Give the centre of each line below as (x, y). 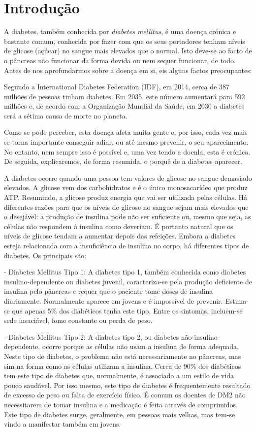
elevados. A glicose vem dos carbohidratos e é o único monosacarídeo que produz (126, 187)
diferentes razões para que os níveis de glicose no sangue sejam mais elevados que (126, 207)
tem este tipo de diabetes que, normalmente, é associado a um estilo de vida (119, 375)
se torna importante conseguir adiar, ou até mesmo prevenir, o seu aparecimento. (126, 142)
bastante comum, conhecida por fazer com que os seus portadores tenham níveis (125, 41)
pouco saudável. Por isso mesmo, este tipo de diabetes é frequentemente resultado (127, 385)
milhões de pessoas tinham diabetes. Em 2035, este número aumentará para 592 (125, 96)
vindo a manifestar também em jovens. (63, 424)
